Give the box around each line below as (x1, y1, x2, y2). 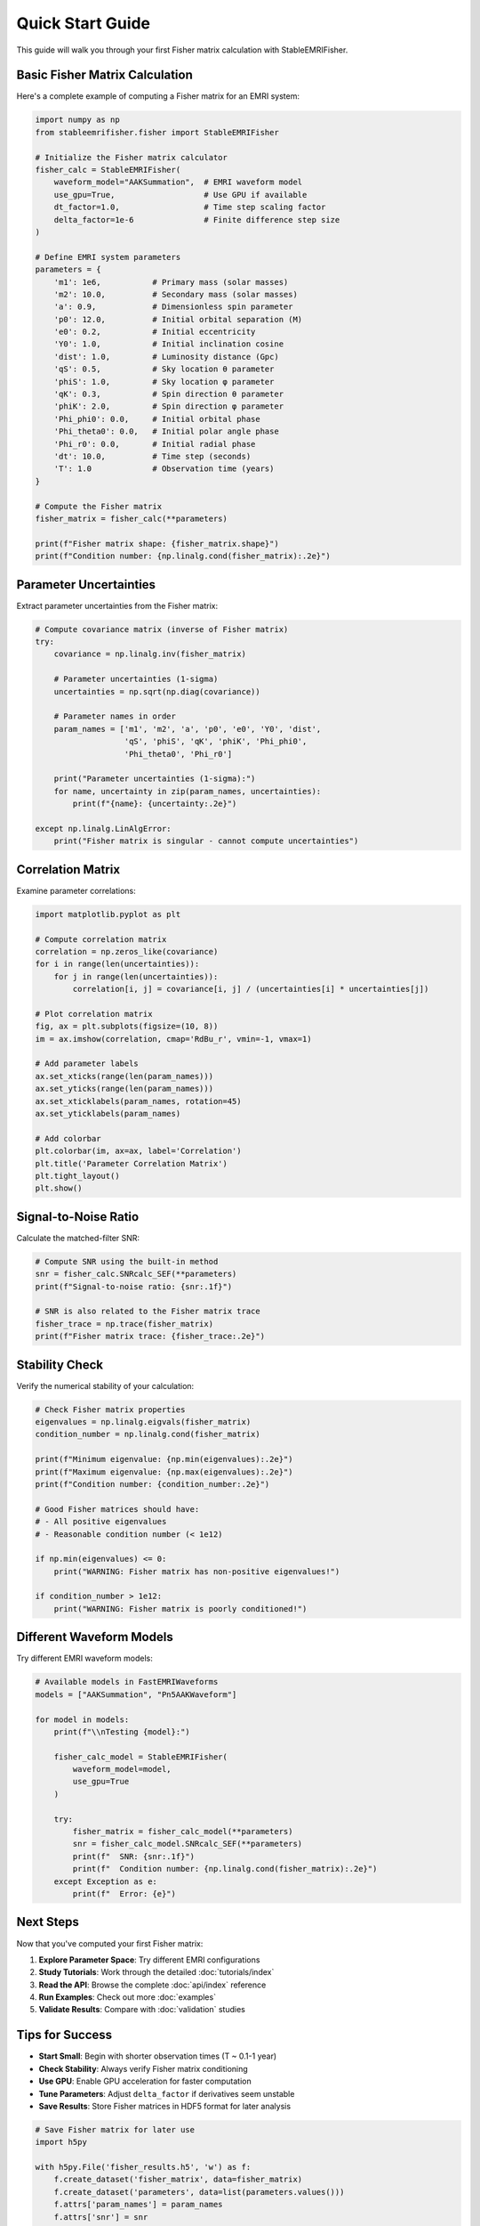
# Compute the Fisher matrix (35, 501, 163, 511)
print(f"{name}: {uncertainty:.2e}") (72, 799, 237, 809)
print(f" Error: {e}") (72, 1889, 177, 1898)
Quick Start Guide (16, 13, 151, 33)
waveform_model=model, (72, 1764, 172, 1775)
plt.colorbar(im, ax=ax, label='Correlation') (35, 1146, 242, 1157)
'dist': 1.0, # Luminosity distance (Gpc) (53, 352, 279, 362)
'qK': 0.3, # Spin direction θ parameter (53, 389, 284, 400)
